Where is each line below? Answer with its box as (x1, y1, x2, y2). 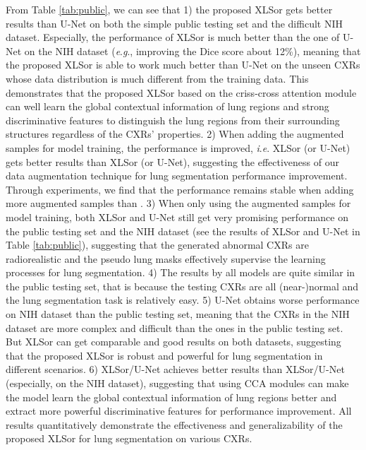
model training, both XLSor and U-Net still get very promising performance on (6, 209, 348, 224)
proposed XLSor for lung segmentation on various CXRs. (6, 431, 252, 446)
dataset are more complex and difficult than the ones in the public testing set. (6, 320, 343, 335)
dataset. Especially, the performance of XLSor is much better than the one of (6, 30, 340, 45)
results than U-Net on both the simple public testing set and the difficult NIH (6, 16, 343, 30)
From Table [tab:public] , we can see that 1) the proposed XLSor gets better (6, 2, 333, 16)
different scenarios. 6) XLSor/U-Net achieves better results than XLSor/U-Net (6, 362, 345, 377)
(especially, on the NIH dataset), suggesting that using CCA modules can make (6, 376, 349, 391)
